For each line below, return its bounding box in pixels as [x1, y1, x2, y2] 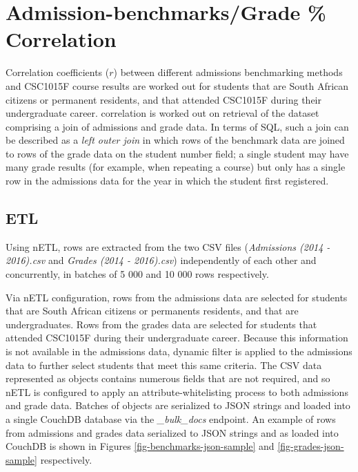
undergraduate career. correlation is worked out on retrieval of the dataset [6, 106, 319, 120]
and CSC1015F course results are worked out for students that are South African [6, 78, 349, 93]
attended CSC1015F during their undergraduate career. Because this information [6, 330, 348, 345]
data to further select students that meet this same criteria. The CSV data [6, 357, 322, 372]
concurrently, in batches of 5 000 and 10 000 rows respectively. [6, 267, 269, 281]
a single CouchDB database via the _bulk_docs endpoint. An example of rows [6, 411, 336, 426]
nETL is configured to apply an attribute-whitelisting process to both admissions [6, 384, 348, 399]
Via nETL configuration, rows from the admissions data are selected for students [6, 290, 348, 304]
